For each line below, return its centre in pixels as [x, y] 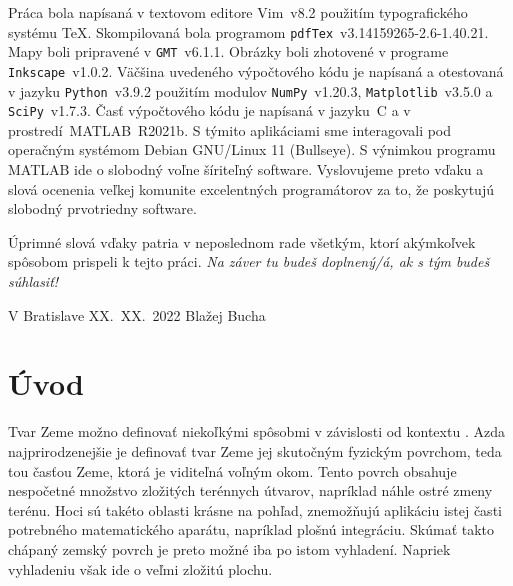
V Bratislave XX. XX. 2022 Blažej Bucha [137, 314]
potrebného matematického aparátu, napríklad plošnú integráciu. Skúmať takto [251, 529]
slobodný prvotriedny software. [102, 208]
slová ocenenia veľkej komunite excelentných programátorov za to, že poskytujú [251, 188]
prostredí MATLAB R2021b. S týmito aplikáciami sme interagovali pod [230, 129]
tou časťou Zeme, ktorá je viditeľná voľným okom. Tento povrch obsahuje [232, 470]
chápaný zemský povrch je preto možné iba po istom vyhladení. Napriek [229, 548]
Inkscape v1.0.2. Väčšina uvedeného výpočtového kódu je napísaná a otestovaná [256, 70]
